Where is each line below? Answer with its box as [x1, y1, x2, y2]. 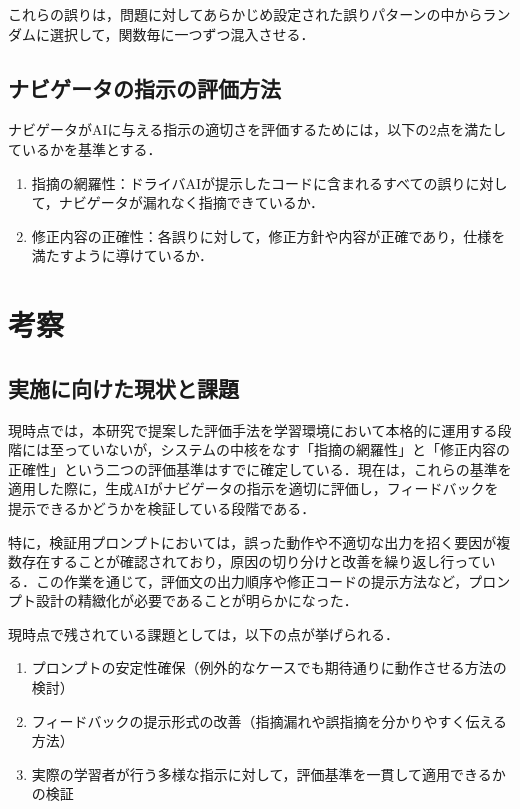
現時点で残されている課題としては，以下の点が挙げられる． [8, 623, 399, 644]
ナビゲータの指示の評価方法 [8, 72, 281, 103]
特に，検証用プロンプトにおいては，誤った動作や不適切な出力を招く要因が [8, 531, 497, 552]
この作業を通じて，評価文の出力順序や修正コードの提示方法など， [35, 570, 469, 591]
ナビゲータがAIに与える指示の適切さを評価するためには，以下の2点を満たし [8, 119, 507, 140]
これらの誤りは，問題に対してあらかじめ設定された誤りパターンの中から [8, 4, 483, 24]
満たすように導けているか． [31, 245, 214, 266]
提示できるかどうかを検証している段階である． [8, 497, 316, 518]
